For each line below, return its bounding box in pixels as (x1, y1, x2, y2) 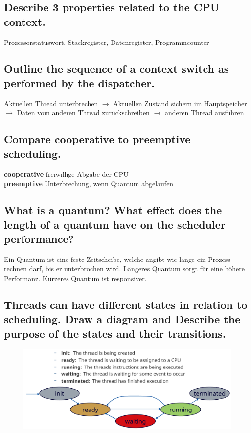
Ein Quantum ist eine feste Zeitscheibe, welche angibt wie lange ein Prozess (4, 254, 230, 264)
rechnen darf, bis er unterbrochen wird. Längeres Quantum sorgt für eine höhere (4, 263, 245, 274)
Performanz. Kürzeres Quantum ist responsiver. (4, 273, 147, 283)
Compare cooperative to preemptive (4, 131, 191, 147)
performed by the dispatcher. (4, 75, 155, 90)
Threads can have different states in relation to (4, 297, 248, 312)
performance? (4, 231, 74, 246)
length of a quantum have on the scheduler (4, 216, 226, 232)
